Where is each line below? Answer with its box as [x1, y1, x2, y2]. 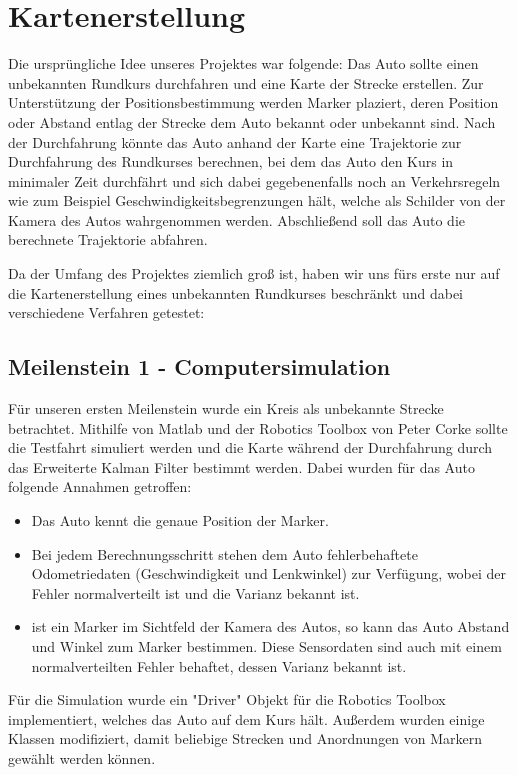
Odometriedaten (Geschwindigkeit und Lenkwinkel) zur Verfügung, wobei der [31, 563, 507, 584]
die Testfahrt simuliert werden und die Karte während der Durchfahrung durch [8, 437, 493, 458]
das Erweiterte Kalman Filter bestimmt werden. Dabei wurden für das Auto [8, 456, 475, 477]
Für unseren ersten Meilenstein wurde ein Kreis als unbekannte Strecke [8, 398, 444, 419]
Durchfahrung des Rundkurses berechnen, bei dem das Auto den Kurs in [8, 151, 454, 172]
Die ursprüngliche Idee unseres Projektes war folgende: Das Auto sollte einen [8, 53, 479, 74]
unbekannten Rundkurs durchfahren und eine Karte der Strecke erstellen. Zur [8, 72, 484, 93]
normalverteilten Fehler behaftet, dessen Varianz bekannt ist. [31, 655, 407, 676]
